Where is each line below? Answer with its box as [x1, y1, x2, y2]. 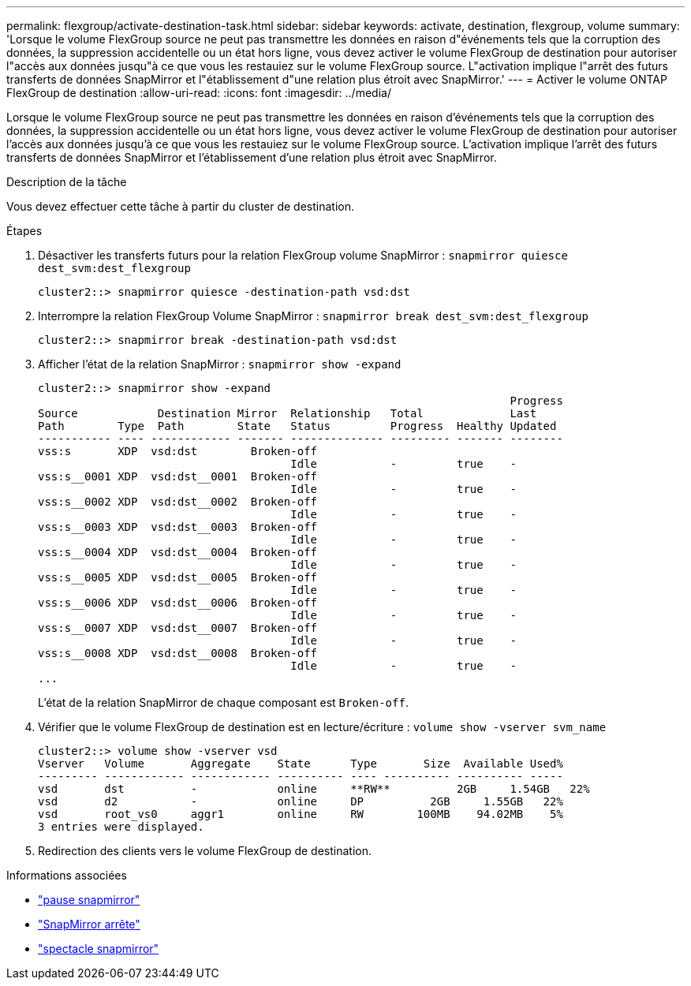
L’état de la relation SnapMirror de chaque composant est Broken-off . [38, 696, 409, 709]
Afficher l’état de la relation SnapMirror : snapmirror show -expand [38, 357, 402, 371]
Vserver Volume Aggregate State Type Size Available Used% [38, 757, 563, 770]
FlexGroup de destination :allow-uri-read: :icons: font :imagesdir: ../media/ [6, 86, 391, 99]
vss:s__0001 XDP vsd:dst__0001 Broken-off [38, 470, 318, 483]
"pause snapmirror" [38, 893, 140, 906]
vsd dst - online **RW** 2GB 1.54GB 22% [38, 782, 590, 795]
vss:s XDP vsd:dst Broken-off [38, 445, 318, 458]
